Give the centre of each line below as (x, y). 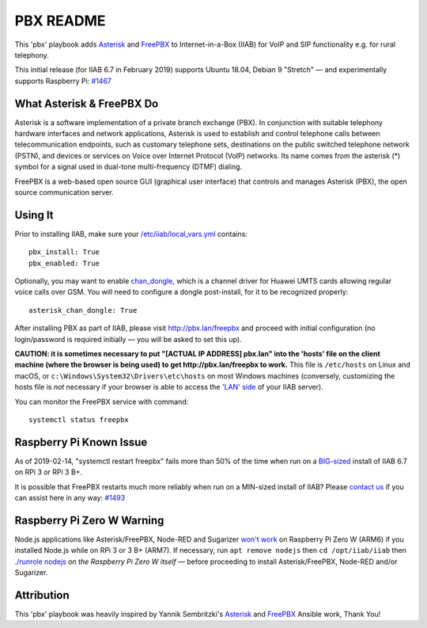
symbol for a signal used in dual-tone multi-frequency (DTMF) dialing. (128, 167)
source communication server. (64, 192)
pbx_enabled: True (64, 263)
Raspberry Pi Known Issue (81, 442)
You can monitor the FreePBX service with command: (102, 402)
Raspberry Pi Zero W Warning (89, 520)
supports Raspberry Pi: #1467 (63, 81)
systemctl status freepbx (79, 419)
